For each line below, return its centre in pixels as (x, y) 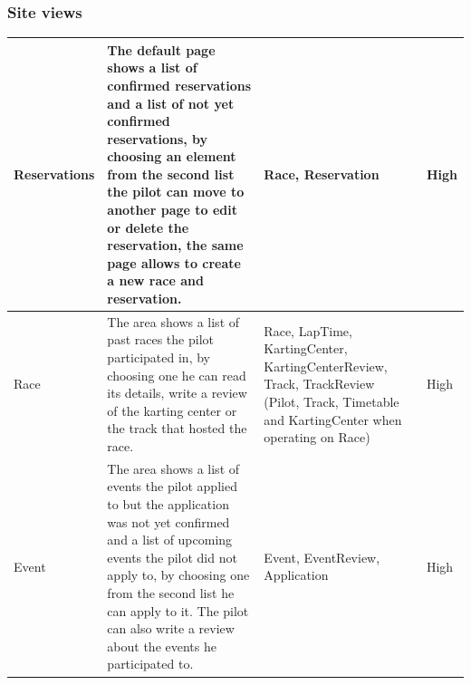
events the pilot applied (172, 486)
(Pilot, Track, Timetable (332, 402)
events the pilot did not (172, 557)
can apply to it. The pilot (178, 610)
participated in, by (159, 357)
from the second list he (171, 593)
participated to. (150, 664)
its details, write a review (177, 393)
